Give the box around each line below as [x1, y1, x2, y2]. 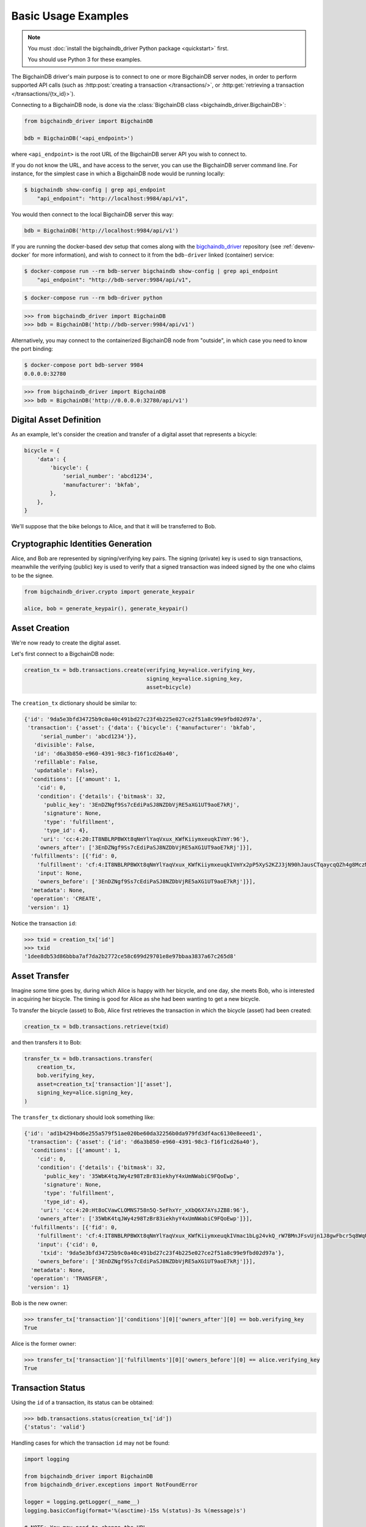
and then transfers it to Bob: [11, 1038, 82, 1046]
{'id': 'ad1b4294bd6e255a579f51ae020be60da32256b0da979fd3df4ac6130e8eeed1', [24, 1130, 262, 1137]
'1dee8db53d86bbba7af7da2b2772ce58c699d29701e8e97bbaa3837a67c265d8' [24, 953, 237, 960]
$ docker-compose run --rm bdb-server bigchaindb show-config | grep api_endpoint [24, 268, 279, 275]
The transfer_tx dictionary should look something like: [11, 1113, 155, 1121]
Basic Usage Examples [11, 9, 129, 23]
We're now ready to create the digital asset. [11, 639, 121, 646]
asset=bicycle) [146, 684, 192, 691]
